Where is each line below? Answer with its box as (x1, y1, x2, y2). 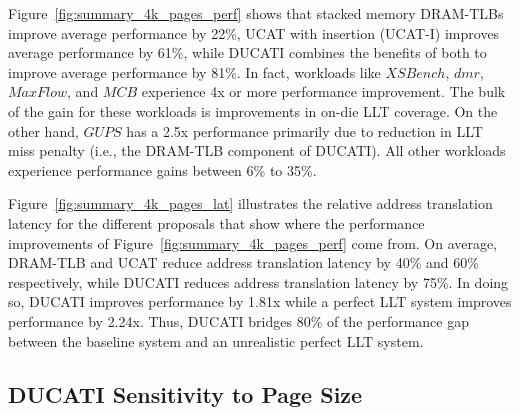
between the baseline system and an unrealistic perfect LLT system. (8, 330, 424, 351)
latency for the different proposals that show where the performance (8, 212, 425, 233)
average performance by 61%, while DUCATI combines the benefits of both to (8, 42, 487, 63)
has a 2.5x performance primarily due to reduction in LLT (126, 120, 483, 141)
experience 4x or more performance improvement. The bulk (141, 81, 506, 102)
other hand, (8, 120, 79, 141)
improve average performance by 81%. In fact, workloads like (8, 61, 381, 82)
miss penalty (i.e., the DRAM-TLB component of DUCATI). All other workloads (8, 140, 506, 161)
